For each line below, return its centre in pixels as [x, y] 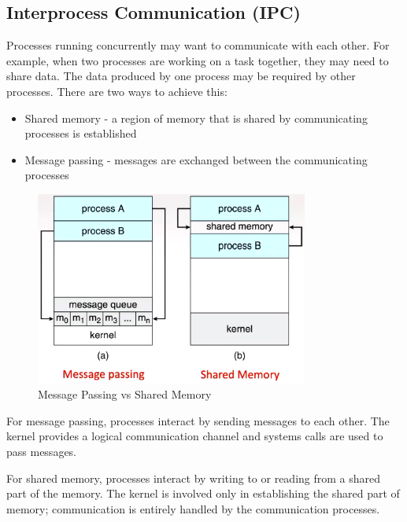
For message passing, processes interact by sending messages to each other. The [198, 420]
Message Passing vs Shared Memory [125, 394]
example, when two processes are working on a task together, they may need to [198, 60]
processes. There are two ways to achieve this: [117, 91]
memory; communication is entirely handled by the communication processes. [193, 508]
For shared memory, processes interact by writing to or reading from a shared [194, 478]
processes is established [81, 133]
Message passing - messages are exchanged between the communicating [196, 159]
